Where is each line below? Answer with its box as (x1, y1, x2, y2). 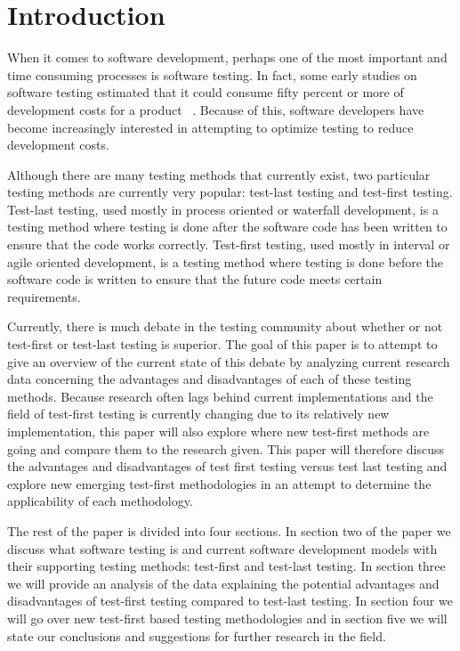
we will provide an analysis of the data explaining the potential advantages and (7, 574, 440, 592)
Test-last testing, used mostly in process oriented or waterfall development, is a (7, 199, 439, 218)
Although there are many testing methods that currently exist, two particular (7, 165, 431, 183)
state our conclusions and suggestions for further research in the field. (7, 626, 386, 645)
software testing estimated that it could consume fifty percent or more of (7, 83, 404, 102)
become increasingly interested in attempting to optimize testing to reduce (7, 118, 414, 136)
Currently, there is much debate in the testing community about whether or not (7, 317, 443, 336)
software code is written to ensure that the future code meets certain (7, 270, 383, 289)
